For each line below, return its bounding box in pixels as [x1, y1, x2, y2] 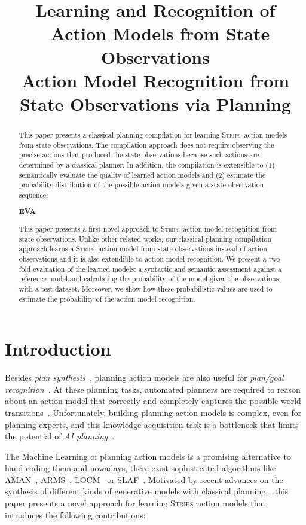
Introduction [5, 336, 111, 361]
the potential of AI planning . [5, 430, 115, 442]
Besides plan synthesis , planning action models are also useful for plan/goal [5, 371, 284, 384]
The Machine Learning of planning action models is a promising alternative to [5, 450, 291, 462]
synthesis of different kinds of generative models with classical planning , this [5, 485, 289, 497]
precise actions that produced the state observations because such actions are [19, 150, 259, 160]
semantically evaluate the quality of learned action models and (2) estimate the [19, 169, 266, 180]
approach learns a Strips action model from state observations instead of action [19, 244, 267, 254]
